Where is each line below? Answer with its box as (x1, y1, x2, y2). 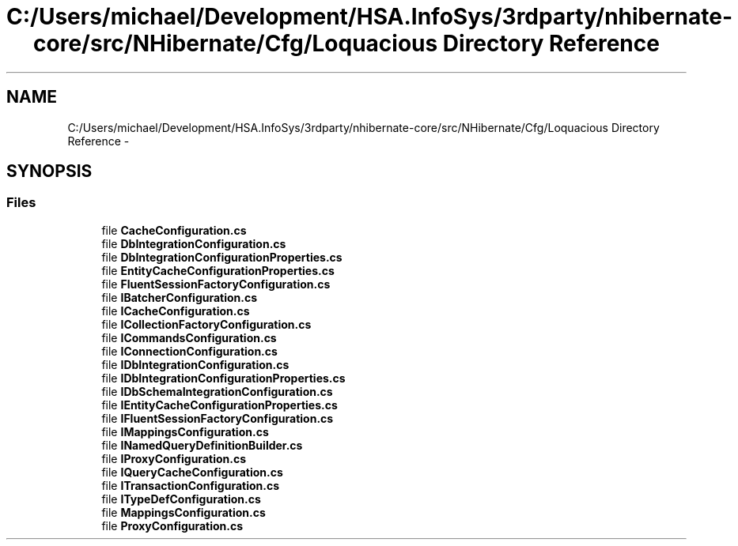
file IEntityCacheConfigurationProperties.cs (101, 397, 338, 412)
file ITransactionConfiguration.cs (101, 478, 280, 492)
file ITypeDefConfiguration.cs (101, 491, 261, 506)
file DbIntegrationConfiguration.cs (101, 236, 286, 250)
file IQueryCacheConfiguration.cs (101, 465, 283, 479)
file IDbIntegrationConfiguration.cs (101, 357, 290, 371)
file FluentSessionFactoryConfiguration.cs (101, 277, 331, 291)
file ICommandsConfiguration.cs (101, 330, 277, 345)
